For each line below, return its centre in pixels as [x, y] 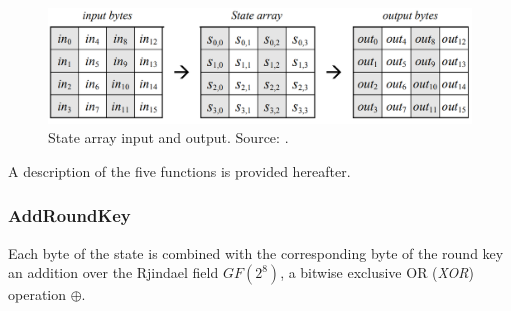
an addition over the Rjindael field [113, 272]
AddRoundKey [69, 215]
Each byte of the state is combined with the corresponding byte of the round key [256, 252]
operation [37, 294]
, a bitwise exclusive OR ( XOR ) [377, 272]
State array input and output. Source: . [168, 137]
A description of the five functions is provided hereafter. [179, 170]
